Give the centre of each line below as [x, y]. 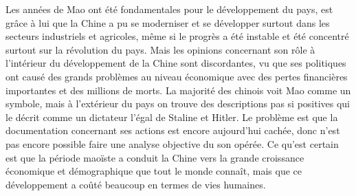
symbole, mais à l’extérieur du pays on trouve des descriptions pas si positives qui [178, 104]
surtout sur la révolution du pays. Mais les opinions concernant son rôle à [160, 49]
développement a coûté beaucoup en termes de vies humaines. [136, 184]
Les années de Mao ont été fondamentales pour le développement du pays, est [169, 9]
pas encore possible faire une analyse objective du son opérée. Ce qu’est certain [172, 143]
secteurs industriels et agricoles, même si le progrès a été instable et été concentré [177, 36]
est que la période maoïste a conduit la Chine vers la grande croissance [155, 157]
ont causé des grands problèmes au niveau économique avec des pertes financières [177, 76]
